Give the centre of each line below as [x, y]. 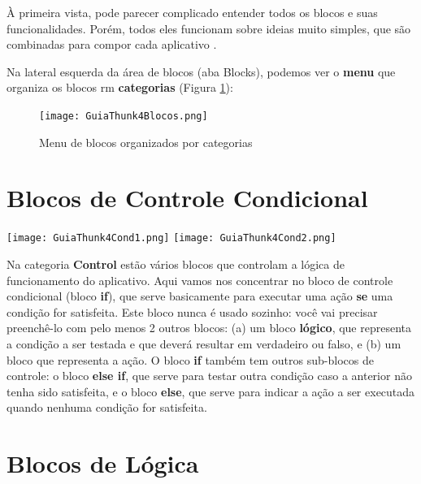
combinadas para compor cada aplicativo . [112, 44]
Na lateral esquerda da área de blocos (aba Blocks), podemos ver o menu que [201, 71]
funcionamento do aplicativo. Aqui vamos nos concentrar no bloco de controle [200, 280]
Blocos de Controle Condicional [187, 198]
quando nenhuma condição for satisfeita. [107, 407]
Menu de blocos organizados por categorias [146, 142]
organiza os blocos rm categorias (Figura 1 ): [120, 87]
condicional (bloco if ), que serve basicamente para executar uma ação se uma [200, 296]
